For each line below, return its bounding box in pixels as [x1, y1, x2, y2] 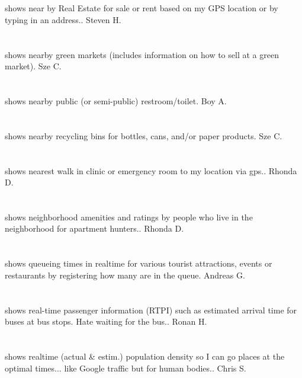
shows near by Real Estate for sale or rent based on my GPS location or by [5, 2, 278, 14]
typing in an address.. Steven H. [5, 13, 121, 25]
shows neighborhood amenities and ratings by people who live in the [5, 210, 253, 223]
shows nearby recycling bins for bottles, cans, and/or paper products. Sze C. [5, 129, 282, 142]
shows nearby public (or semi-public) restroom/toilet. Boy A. [5, 94, 227, 107]
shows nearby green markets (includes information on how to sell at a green [5, 48, 279, 60]
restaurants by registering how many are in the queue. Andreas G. [5, 268, 245, 281]
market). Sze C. [5, 60, 62, 72]
